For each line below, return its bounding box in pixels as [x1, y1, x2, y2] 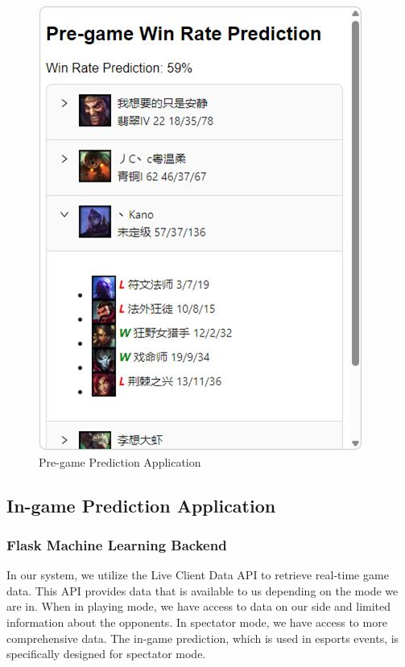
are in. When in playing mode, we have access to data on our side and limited [6, 598, 391, 615]
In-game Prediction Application [6, 492, 276, 517]
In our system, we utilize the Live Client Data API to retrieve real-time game [6, 566, 389, 583]
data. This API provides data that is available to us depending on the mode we [6, 582, 399, 599]
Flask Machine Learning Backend [6, 534, 227, 554]
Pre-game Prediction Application [39, 453, 201, 470]
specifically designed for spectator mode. [6, 645, 206, 662]
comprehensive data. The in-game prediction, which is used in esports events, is [6, 629, 399, 646]
